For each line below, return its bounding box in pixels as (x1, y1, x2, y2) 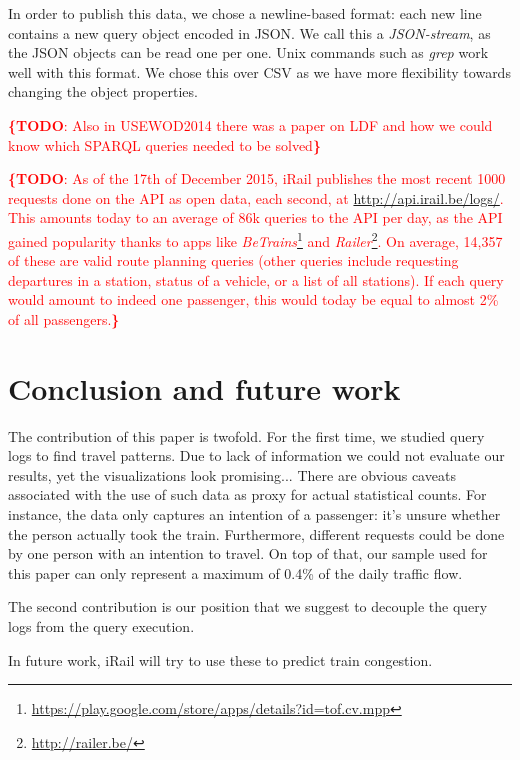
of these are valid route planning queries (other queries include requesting (8, 250, 459, 271)
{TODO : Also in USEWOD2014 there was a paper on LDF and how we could (8, 114, 493, 135)
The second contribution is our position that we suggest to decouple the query (8, 596, 488, 617)
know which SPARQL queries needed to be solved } (8, 134, 321, 155)
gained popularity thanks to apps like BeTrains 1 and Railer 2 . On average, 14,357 (8, 227, 503, 251)
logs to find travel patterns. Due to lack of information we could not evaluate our (8, 445, 505, 466)
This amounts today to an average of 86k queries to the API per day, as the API (8, 207, 503, 228)
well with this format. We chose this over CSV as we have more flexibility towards (8, 61, 511, 82)
